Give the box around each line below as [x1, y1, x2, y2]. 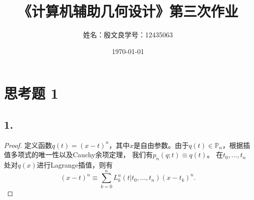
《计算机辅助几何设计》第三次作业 [17, 1, 238, 21]
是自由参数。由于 [133, 140, 189, 150]
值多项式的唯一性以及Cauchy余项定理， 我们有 [4, 149, 153, 160]
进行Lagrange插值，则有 [36, 160, 113, 170]
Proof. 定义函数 [4, 140, 52, 150]
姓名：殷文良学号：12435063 [83, 29, 173, 40]
